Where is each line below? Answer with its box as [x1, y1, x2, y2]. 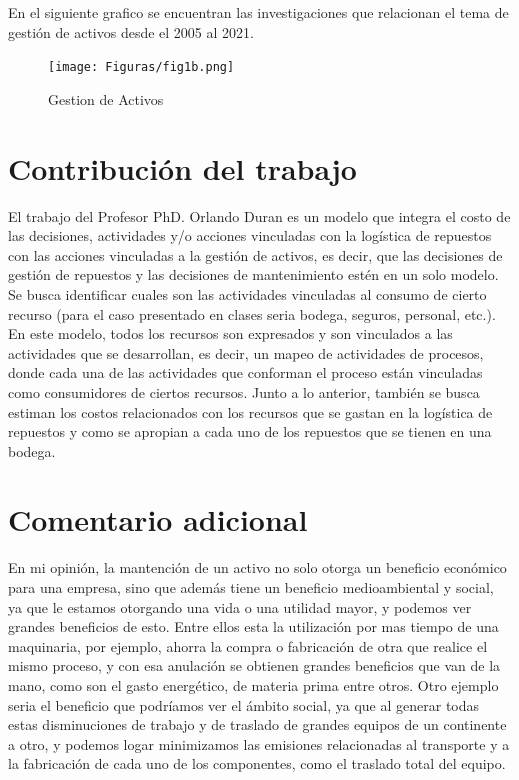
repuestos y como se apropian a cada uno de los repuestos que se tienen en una [8, 421, 492, 442]
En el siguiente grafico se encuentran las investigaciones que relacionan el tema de [8, 2, 509, 22]
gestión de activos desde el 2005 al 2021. [8, 21, 254, 42]
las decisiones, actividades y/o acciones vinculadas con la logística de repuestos [8, 225, 492, 246]
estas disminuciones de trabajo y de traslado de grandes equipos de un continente [8, 714, 507, 735]
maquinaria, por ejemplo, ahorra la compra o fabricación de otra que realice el [8, 635, 488, 656]
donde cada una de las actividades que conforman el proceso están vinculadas [8, 362, 483, 383]
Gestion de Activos [48, 88, 164, 109]
